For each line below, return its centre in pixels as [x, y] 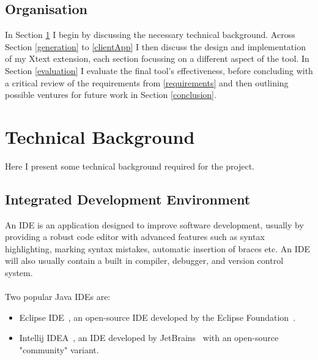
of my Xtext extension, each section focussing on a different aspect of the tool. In [157, 58]
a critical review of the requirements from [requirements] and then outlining [147, 82]
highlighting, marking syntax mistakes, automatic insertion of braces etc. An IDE [158, 248]
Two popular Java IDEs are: [58, 297]
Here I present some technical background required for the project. [130, 166]
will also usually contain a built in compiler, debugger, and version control [144, 261]
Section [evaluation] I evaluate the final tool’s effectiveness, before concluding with [159, 70]
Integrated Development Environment [128, 199]
